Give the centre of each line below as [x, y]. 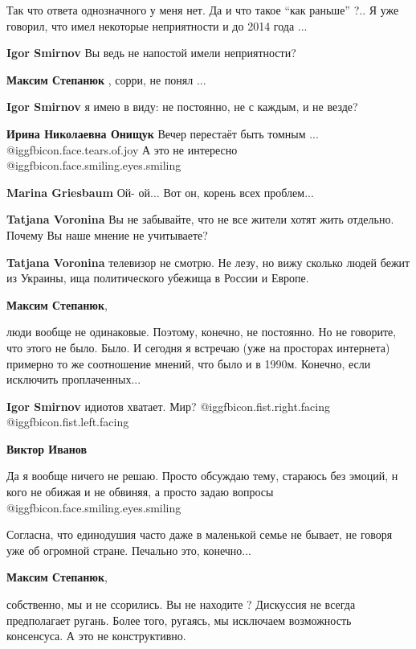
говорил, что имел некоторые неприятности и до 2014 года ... [157, 25]
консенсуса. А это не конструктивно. [96, 636]
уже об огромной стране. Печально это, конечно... [129, 550]
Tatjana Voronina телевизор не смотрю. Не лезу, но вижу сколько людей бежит [208, 262]
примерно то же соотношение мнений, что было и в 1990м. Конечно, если [189, 363]
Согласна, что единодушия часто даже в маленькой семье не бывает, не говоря [200, 534]
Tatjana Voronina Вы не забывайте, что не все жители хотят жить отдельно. [200, 219]
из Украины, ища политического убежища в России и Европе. [158, 278]
